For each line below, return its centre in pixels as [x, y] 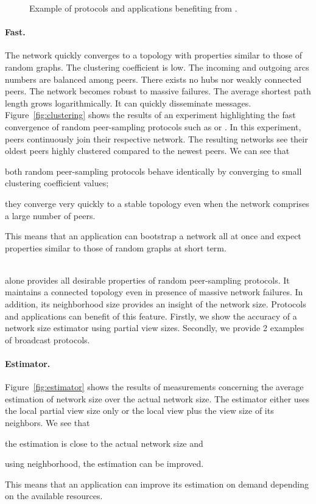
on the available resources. [54, 496]
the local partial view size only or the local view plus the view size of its [139, 411]
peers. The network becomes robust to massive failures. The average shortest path [158, 91]
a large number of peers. [50, 215]
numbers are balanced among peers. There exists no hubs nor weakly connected [153, 79]
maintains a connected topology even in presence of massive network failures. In [154, 292]
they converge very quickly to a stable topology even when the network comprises [157, 203]
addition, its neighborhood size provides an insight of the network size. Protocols [156, 304]
